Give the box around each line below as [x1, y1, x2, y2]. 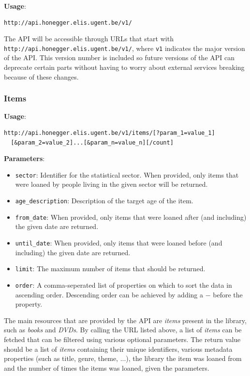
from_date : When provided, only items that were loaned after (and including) [15, 212, 247, 222]
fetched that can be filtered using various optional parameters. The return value [4, 334, 241, 344]
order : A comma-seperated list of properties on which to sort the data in [15, 279, 232, 290]
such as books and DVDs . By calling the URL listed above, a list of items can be [4, 325, 242, 335]
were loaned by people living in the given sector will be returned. [15, 179, 208, 189]
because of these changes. [4, 71, 79, 82]
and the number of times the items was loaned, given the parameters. [4, 362, 209, 373]
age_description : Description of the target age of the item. [15, 196, 193, 206]
